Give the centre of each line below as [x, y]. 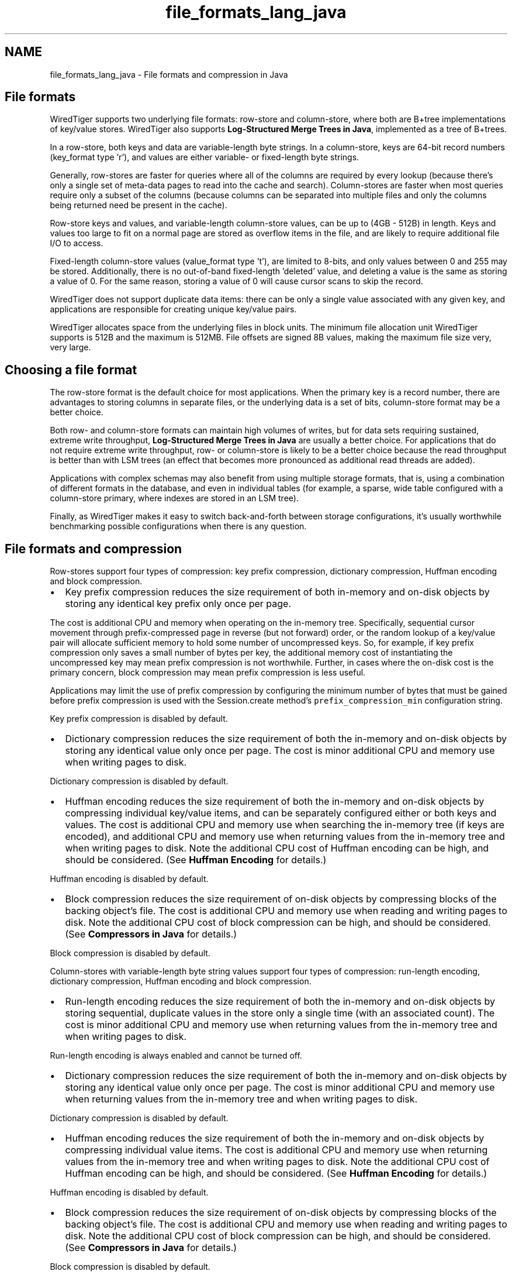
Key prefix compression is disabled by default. [139, 719]
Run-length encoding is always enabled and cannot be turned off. [176, 1056]
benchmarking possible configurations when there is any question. [178, 526]
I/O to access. [77, 243]
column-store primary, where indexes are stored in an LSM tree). [174, 498]
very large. [70, 347]
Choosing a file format [71, 370]
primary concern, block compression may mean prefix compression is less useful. [208, 673]
